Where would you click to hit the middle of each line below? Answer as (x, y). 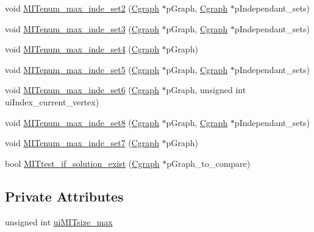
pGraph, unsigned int (206, 90)
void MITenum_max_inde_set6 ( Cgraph (82, 90)
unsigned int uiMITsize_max (59, 221)
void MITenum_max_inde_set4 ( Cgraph (82, 49)
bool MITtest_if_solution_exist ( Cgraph (82, 163)
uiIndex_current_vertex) (52, 101)
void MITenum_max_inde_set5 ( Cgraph (82, 69)
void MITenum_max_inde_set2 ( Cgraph (82, 8)
